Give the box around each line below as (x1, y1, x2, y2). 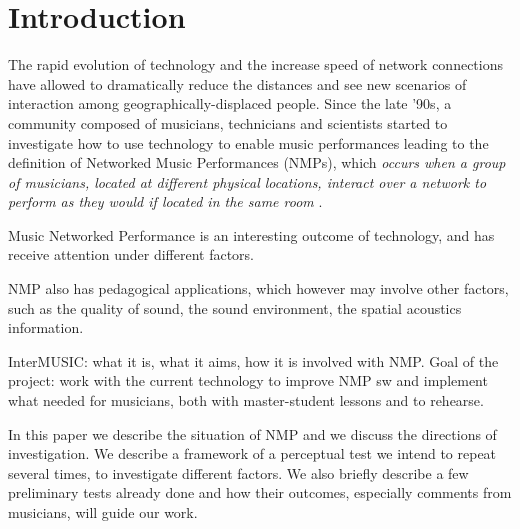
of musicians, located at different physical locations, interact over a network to (8, 171, 487, 192)
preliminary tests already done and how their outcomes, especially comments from (8, 482, 512, 503)
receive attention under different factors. (8, 244, 255, 265)
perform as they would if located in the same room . (8, 191, 323, 212)
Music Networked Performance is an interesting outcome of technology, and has (8, 224, 495, 245)
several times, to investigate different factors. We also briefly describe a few (8, 462, 469, 483)
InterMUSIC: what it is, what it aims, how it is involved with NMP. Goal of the (8, 350, 499, 371)
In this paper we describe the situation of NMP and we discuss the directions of (8, 423, 497, 444)
